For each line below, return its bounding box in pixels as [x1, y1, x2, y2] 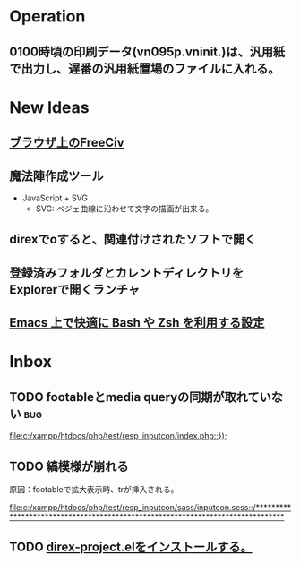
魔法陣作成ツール [9, 168, 104, 183]
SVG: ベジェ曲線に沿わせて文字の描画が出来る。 [35, 203, 214, 214]
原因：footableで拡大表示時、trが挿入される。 [9, 483, 179, 494]
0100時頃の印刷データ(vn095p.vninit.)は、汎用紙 [9, 44, 285, 59]
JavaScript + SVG [21, 192, 88, 203]
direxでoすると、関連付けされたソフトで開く [9, 232, 257, 247]
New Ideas [9, 97, 90, 117]
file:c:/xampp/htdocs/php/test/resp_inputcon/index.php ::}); [9, 431, 227, 441]
